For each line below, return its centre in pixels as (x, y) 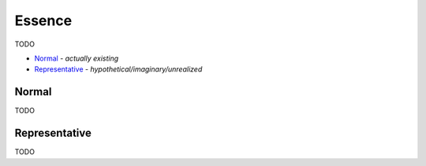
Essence (43, 20)
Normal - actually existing (77, 58)
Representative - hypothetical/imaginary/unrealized (118, 69)
